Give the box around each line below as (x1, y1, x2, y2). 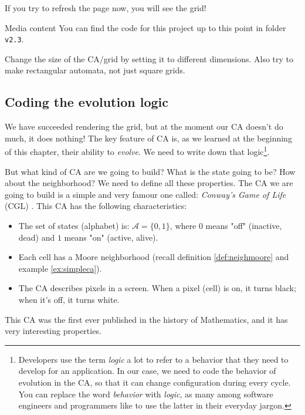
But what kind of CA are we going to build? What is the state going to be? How (5, 165, 296, 177)
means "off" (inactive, (205, 220, 282, 232)
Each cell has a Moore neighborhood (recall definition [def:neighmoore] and (18, 251, 289, 263)
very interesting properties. (5, 325, 101, 337)
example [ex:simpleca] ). (18, 262, 102, 274)
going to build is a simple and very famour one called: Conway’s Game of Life (5, 188, 286, 200)
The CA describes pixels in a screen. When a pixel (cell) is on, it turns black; (18, 282, 296, 294)
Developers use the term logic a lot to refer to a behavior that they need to (18, 353, 289, 365)
